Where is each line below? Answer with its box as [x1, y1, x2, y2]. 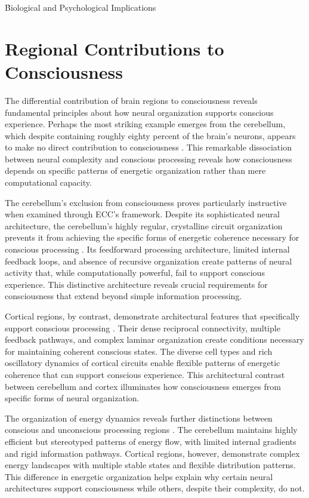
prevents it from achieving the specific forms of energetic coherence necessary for [5, 231, 299, 244]
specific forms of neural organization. [5, 392, 140, 404]
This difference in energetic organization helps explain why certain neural [5, 470, 273, 482]
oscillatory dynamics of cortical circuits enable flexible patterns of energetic [5, 356, 280, 369]
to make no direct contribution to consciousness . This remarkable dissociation [5, 141, 292, 153]
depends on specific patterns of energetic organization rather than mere [5, 164, 266, 177]
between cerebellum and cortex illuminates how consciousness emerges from [5, 380, 281, 392]
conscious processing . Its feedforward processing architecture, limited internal [5, 243, 290, 256]
